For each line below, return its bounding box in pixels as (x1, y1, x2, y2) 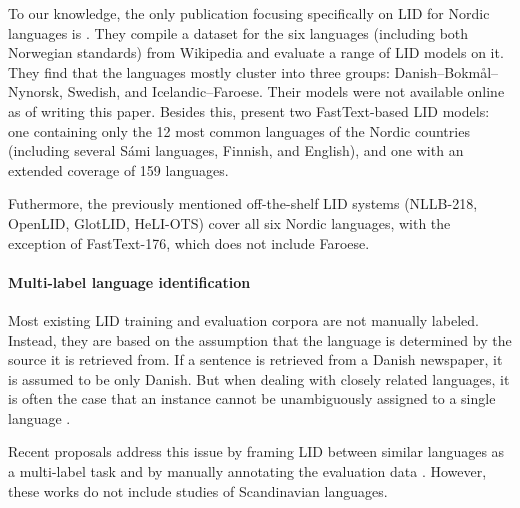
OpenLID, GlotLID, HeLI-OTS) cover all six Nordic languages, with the (8, 212, 451, 233)
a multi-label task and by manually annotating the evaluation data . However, (8, 461, 487, 482)
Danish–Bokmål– (394, 61, 499, 82)
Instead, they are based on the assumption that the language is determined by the (8, 329, 512, 350)
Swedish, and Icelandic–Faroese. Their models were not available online (67, 81, 505, 102)
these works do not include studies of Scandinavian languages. (8, 480, 388, 501)
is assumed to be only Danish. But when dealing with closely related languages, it (8, 368, 510, 389)
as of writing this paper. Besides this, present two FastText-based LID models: (8, 100, 490, 121)
